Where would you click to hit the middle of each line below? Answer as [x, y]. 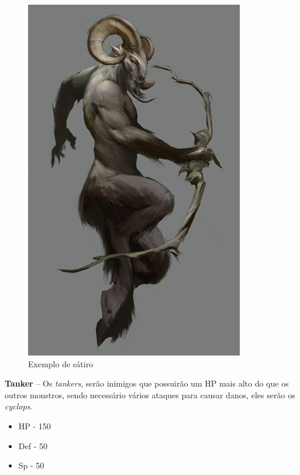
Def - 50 [33, 445]
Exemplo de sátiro [61, 363]
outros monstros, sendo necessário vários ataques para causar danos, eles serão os [150, 394]
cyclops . [19, 406]
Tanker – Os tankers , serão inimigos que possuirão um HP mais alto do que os [147, 383]
